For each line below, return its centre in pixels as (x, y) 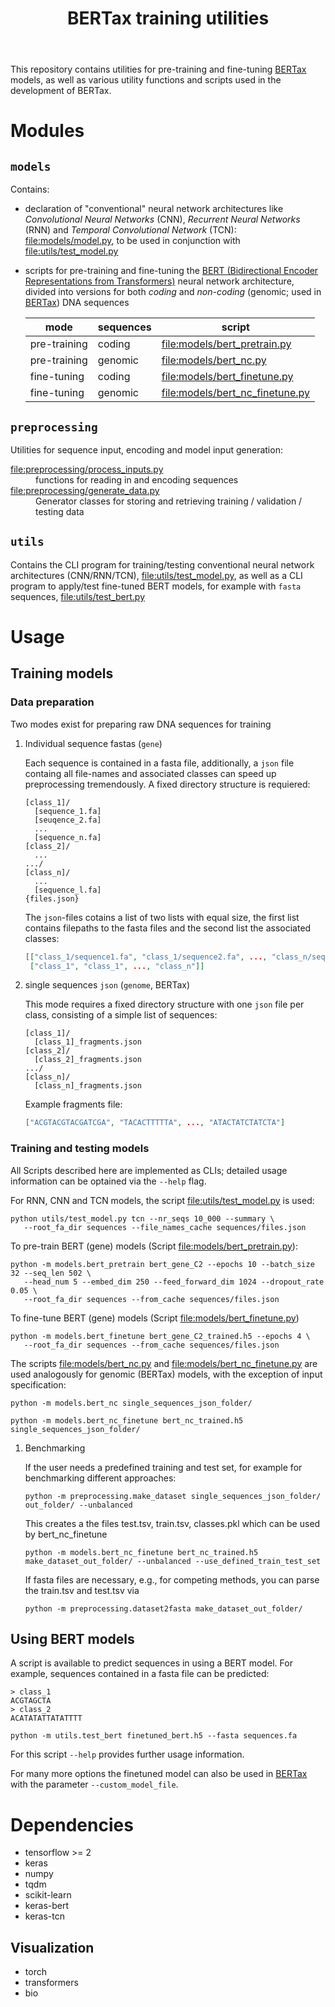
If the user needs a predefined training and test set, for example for (163, 1467)
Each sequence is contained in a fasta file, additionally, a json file (159, 763)
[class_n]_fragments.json (88, 1086)
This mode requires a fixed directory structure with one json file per (164, 1004)
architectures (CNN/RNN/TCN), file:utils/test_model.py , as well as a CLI (156, 575)
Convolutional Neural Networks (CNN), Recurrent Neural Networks (162, 219)
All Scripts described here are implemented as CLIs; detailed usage (149, 1170)
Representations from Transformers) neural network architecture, (159, 281)
